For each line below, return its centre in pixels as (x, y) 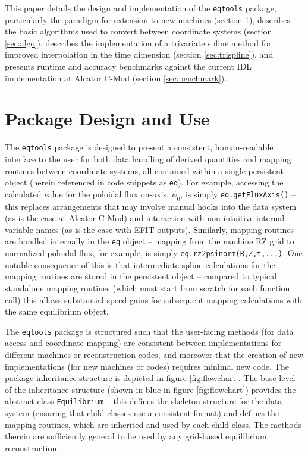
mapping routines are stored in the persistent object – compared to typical (141, 276)
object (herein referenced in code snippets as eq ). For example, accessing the (144, 182)
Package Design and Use (107, 119)
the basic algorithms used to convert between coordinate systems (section (139, 31)
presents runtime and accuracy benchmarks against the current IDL (128, 66)
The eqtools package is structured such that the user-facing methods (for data (149, 331)
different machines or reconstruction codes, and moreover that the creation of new (154, 354)
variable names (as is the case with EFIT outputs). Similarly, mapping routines (149, 229)
